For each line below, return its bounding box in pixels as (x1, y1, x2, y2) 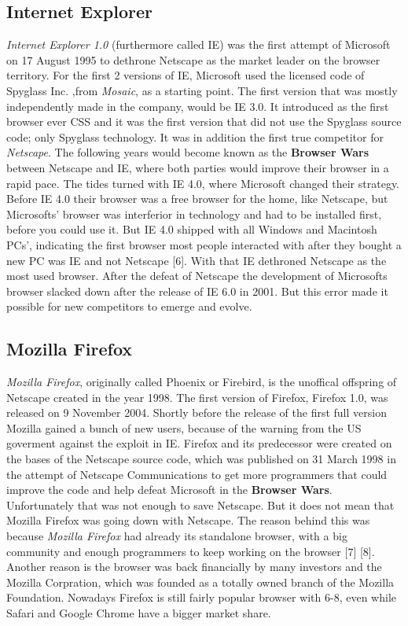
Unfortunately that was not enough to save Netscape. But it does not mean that (6, 496, 395, 513)
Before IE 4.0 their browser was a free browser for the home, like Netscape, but (6, 190, 388, 207)
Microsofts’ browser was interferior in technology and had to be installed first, (6, 205, 382, 222)
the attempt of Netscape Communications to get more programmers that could (6, 466, 388, 482)
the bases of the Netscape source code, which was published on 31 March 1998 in (6, 451, 396, 467)
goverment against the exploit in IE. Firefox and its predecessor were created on (6, 435, 392, 451)
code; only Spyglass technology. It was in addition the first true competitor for (6, 128, 384, 145)
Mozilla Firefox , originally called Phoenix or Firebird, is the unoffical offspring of (6, 374, 397, 390)
